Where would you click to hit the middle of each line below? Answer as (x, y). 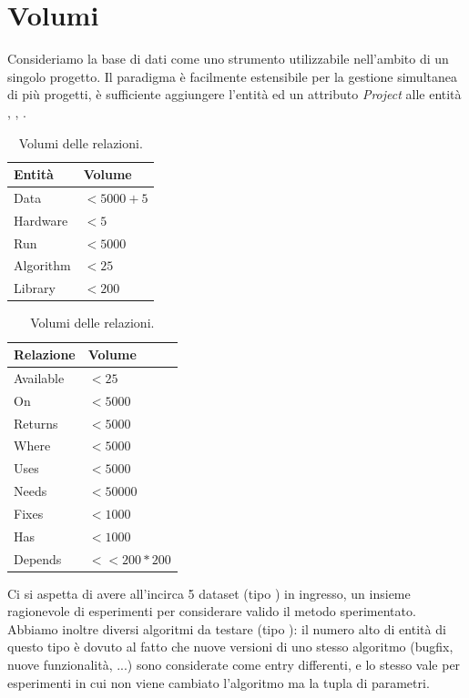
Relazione (45, 354)
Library (35, 288)
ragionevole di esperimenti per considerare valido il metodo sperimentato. (212, 611)
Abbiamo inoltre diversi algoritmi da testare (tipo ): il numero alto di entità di (227, 628)
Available (39, 377)
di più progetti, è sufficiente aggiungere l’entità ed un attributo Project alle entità (234, 94)
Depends (38, 558)
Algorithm (42, 265)
